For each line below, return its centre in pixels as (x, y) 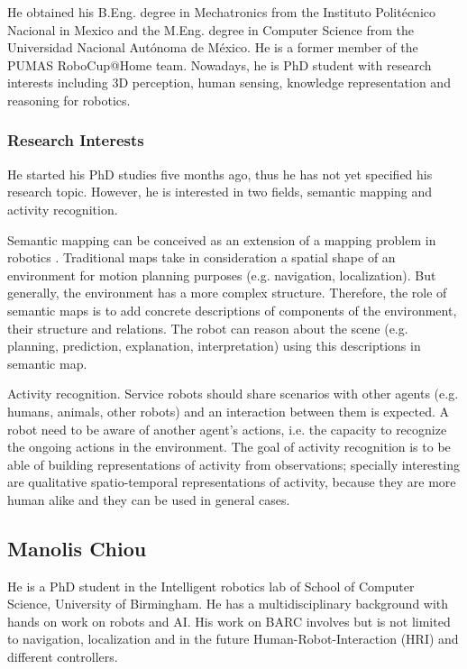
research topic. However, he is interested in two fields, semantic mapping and (220, 192)
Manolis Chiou (77, 548)
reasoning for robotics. (69, 100)
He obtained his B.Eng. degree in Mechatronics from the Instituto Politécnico (221, 12)
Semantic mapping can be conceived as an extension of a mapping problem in (222, 239)
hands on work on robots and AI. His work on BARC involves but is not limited (229, 621)
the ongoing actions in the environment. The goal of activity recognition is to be (229, 447)
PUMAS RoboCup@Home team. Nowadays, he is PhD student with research (220, 64)
